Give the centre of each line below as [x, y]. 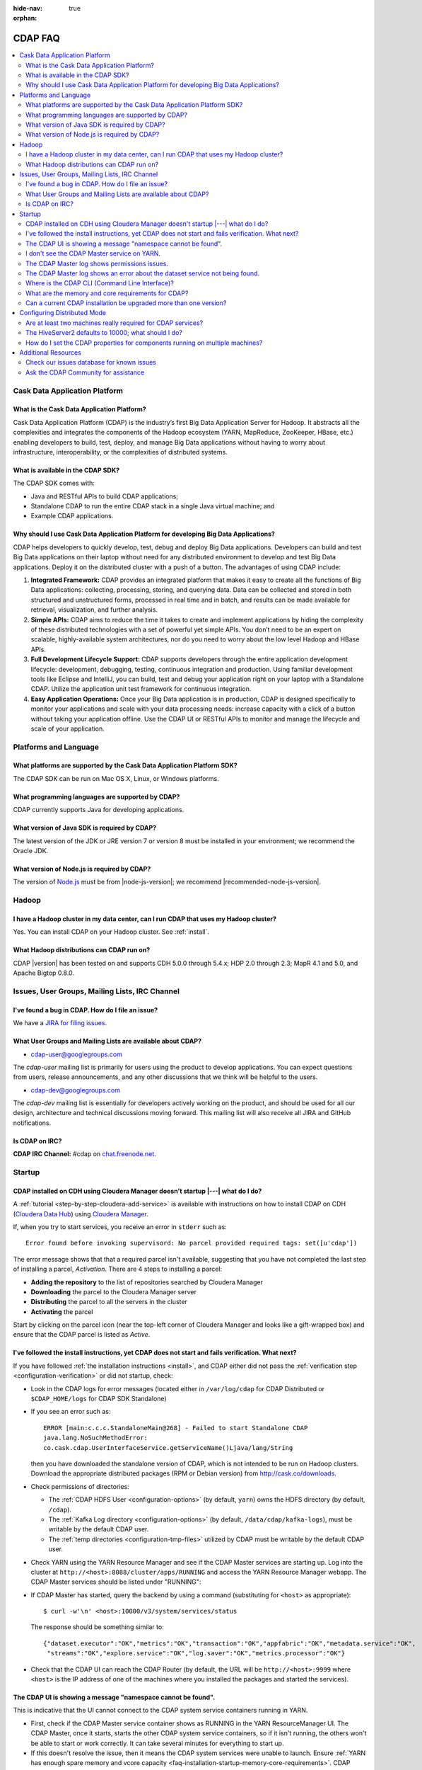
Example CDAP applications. [72, 516]
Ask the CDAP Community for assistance [85, 372]
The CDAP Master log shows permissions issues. [97, 263]
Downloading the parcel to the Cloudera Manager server [114, 1291]
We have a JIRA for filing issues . [60, 1023]
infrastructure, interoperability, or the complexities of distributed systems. [120, 452]
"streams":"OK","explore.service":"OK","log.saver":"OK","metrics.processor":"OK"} [196, 1654]
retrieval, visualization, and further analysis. [94, 610]
